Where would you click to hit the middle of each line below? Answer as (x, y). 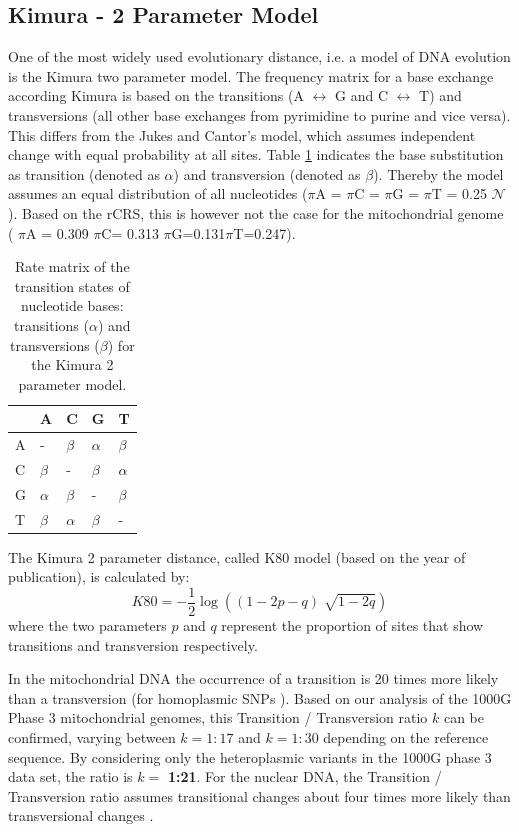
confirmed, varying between (92, 736)
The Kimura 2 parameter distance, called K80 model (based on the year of (237, 556)
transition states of (72, 285)
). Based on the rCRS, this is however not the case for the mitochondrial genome (256, 212)
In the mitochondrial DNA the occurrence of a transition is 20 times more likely (253, 678)
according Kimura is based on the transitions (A (156, 95)
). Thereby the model (438, 173)
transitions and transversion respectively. (133, 644)
